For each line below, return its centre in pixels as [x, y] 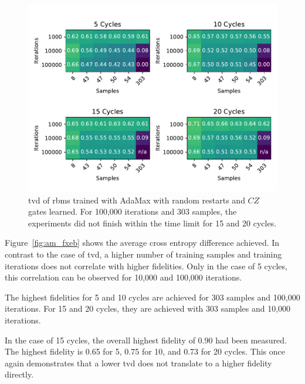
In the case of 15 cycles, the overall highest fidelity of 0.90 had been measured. [146, 340]
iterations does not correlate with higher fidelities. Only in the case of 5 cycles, [146, 266]
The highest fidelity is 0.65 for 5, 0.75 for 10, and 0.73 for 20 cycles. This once [145, 351]
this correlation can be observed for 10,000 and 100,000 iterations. [123, 277]
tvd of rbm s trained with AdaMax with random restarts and [137, 200]
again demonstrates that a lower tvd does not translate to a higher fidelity [138, 363]
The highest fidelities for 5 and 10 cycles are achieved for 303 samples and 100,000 [152, 297]
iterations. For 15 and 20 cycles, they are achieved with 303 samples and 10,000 [148, 308]
